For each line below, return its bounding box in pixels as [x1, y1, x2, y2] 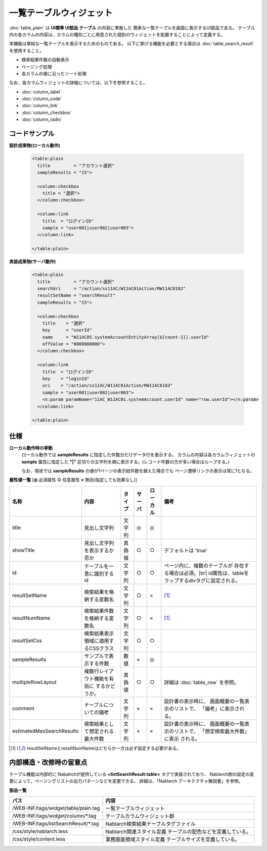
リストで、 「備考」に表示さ [174, 705, 240, 712]
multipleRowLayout [12, 679, 57, 686]
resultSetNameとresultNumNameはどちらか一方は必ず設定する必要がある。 [26, 745, 181, 751]
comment [12, 705, 35, 712]
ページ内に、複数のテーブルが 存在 [164, 562, 244, 569]
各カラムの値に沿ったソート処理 [21, 70, 87, 76]
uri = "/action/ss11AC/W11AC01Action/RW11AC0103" [42, 383, 173, 388]
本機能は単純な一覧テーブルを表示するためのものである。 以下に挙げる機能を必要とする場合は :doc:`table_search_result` [9, 41, 255, 47]
